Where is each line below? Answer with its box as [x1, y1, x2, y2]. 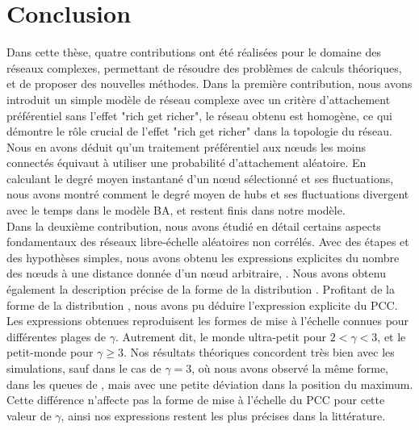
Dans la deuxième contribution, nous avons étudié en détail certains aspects [6, 217, 381, 234]
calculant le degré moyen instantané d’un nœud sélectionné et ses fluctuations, [6, 169, 394, 186]
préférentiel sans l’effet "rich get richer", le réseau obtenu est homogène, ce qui [6, 106, 393, 123]
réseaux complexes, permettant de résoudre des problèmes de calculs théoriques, [6, 59, 402, 76]
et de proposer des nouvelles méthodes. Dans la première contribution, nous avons [6, 75, 413, 92]
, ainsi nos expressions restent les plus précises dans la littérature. [61, 407, 386, 424]
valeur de [6, 407, 52, 424]
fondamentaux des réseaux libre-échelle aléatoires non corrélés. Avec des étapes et [6, 233, 409, 250]
